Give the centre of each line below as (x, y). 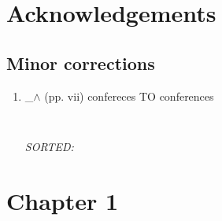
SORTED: (49, 146)
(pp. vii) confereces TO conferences (129, 96)
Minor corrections (81, 63)
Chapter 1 (63, 200)
